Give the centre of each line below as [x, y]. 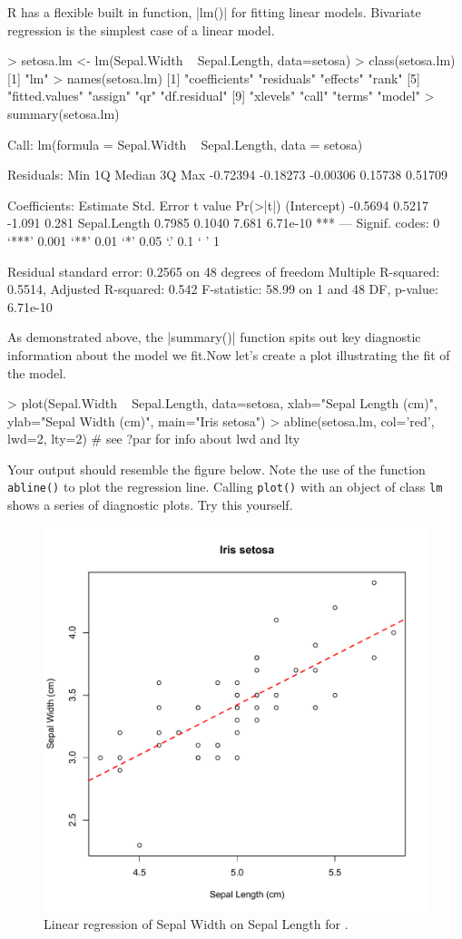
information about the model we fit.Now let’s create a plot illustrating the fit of [229, 354]
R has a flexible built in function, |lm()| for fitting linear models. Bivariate [214, 12]
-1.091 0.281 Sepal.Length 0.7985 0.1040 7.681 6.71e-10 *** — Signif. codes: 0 [224, 223]
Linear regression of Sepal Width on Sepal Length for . [196, 924]
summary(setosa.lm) [64, 113]
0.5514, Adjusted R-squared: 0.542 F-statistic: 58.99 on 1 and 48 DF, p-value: [223, 289]
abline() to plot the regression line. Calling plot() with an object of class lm [225, 487]
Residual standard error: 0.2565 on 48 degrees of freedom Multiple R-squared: [224, 271]
